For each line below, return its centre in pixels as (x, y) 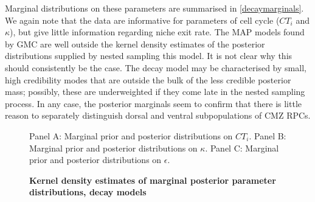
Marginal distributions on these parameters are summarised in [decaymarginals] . (154, 8)
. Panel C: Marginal (242, 148)
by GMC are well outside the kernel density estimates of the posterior (135, 44)
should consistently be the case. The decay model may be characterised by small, (156, 67)
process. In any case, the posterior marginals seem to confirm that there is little (153, 103)
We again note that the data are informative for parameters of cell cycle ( (142, 20)
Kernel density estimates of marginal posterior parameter (153, 180)
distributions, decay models (88, 192)
